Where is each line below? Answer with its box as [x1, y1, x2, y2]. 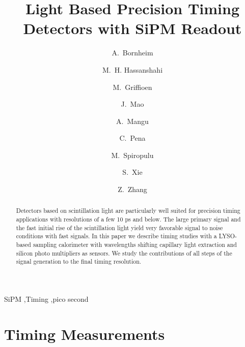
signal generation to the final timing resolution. [16, 257, 142, 266]
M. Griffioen [113, 81, 152, 92]
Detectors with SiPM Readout [23, 18, 242, 39]
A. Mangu [116, 115, 149, 126]
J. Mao [121, 99, 144, 109]
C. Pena [119, 133, 146, 143]
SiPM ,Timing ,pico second [4, 294, 89, 304]
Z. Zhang [118, 184, 147, 195]
